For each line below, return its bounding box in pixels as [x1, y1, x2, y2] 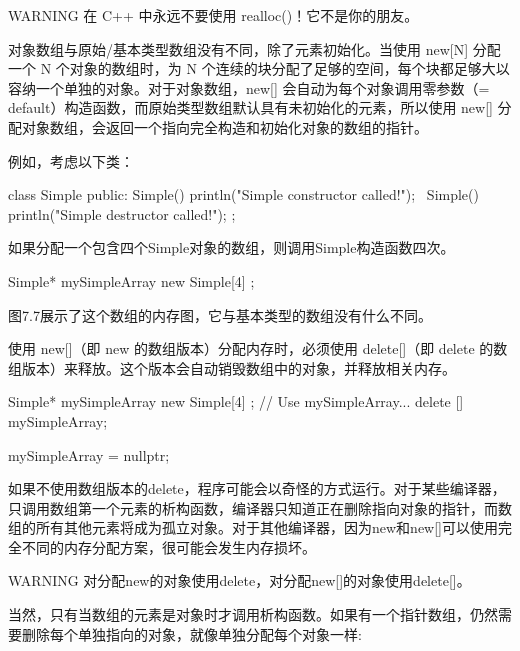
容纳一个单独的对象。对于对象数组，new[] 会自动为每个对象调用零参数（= [8, 77, 490, 98]
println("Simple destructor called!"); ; [8, 203, 236, 224]
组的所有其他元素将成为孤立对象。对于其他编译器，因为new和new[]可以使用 [8, 517, 498, 538]
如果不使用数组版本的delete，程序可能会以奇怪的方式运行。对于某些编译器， [8, 478, 506, 499]
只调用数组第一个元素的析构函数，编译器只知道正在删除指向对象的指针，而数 [8, 497, 512, 518]
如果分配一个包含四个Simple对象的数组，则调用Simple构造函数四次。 [8, 237, 455, 258]
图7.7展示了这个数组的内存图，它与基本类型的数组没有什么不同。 [8, 304, 432, 325]
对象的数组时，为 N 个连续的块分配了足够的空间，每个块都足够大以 [69, 58, 510, 79]
